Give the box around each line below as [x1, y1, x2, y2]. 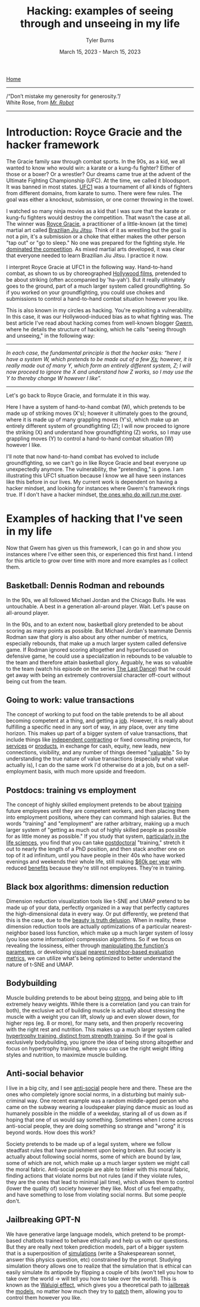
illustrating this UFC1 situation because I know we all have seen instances [6, 471, 186, 479]
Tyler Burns [86, 36, 114, 44]
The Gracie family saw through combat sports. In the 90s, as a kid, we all [6, 158, 185, 165]
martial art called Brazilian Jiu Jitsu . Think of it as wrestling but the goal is [6, 226, 187, 233]
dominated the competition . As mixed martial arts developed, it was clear [6, 245, 185, 252]
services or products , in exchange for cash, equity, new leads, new [6, 742, 171, 750]
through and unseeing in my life [20, 17, 180, 30]
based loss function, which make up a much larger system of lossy [29, 929, 193, 936]
